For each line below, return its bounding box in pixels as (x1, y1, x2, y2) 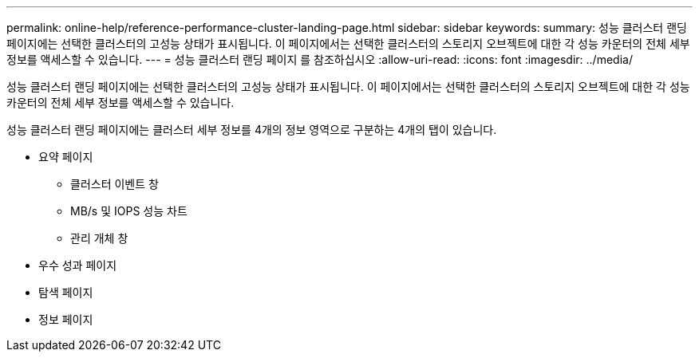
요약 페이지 (38, 150, 93, 163)
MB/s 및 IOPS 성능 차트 (70, 204, 188, 218)
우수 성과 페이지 (38, 258, 117, 272)
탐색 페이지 (38, 285, 93, 299)
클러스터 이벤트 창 (70, 177, 159, 191)
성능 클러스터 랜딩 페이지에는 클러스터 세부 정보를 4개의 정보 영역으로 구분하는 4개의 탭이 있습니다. (6, 123, 497, 136)
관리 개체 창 (70, 231, 128, 245)
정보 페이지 (38, 313, 93, 326)
